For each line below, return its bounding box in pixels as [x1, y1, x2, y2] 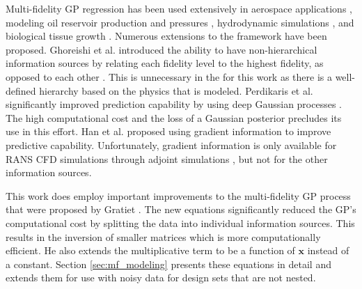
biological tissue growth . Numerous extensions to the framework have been [6, 29, 327, 43]
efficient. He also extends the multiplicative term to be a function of [6, 243, 295, 258]
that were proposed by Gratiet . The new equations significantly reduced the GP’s [6, 202, 356, 217]
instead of [307, 243, 349, 258]
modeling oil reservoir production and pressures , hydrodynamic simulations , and [6, 15, 354, 29]
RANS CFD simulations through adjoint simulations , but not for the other [6, 151, 328, 166]
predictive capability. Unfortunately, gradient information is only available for [6, 137, 337, 152]
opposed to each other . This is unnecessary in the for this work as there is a [6, 69, 332, 84]
